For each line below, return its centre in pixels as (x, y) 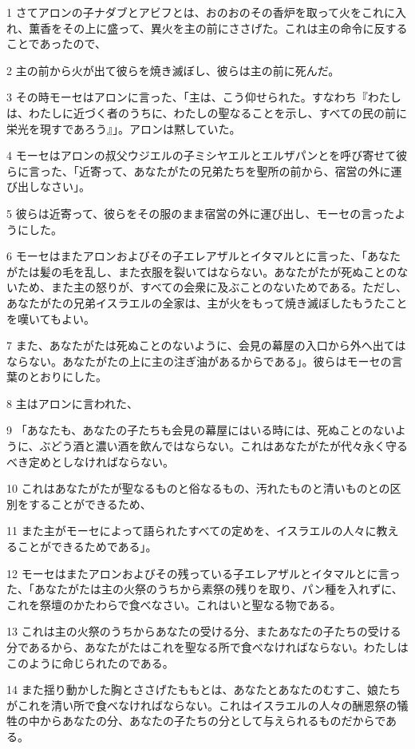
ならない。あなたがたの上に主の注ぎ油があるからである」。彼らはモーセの (199, 361)
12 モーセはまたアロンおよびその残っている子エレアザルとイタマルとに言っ (204, 573)
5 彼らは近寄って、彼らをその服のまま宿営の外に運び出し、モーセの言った (201, 213)
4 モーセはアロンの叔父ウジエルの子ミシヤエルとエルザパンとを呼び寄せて (202, 155)
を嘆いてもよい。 (51, 318)
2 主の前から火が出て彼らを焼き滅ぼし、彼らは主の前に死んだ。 (173, 70)
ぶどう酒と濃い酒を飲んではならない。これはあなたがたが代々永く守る (223, 446)
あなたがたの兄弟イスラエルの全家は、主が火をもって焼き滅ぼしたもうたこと (207, 302)
